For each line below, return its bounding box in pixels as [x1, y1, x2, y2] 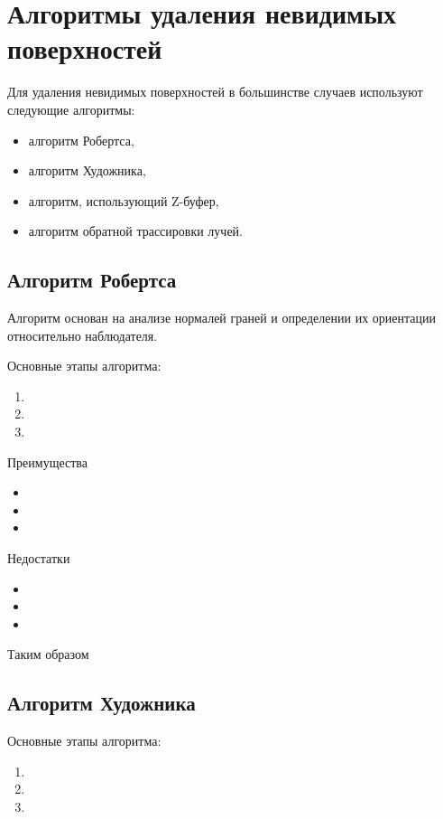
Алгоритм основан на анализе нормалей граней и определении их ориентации [7, 308, 437, 327]
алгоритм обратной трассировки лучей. [28, 221, 243, 240]
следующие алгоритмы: [7, 99, 135, 118]
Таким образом [7, 645, 89, 664]
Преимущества [7, 452, 88, 471]
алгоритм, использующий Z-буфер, [28, 191, 219, 210]
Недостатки [7, 549, 70, 568]
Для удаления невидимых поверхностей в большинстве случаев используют [7, 82, 423, 101]
